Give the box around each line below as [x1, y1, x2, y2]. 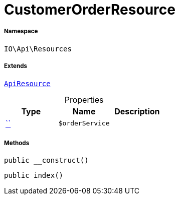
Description [114, 106, 160, 116]
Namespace [4, 28, 38, 35]
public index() [4, 171, 64, 180]
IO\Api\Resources [4, 44, 72, 53]
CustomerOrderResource [4, 1, 175, 18]
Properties [64, 94, 104, 105]
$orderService [58, 119, 110, 127]
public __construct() [4, 156, 89, 165]
